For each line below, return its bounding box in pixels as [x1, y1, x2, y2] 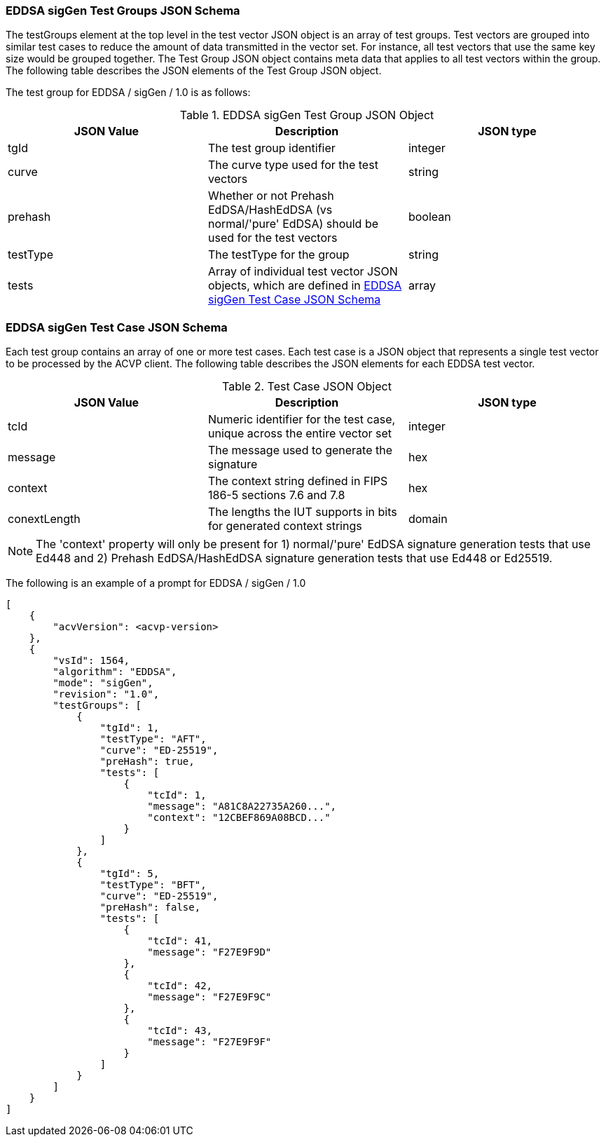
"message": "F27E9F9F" [147, 1036, 272, 1048]
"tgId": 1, [99, 722, 160, 734]
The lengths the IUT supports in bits [207, 505, 397, 519]
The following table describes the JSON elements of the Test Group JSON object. [6, 64, 382, 77]
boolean [408, 210, 451, 224]
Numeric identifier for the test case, [207, 412, 396, 427]
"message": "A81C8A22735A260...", [147, 801, 337, 813]
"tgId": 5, [99, 868, 160, 880]
